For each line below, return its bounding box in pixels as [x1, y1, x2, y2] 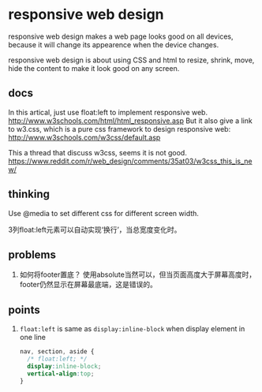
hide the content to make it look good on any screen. [8, 63, 180, 73]
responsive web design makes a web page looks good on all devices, [8, 32, 234, 41]
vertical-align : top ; [27, 369, 95, 378]
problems [8, 248, 57, 261]
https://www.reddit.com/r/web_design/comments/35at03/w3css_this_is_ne [8, 156, 253, 166]
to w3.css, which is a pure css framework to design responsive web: [8, 124, 231, 133]
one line [19, 333, 46, 342]
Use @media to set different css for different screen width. [8, 208, 200, 218]
